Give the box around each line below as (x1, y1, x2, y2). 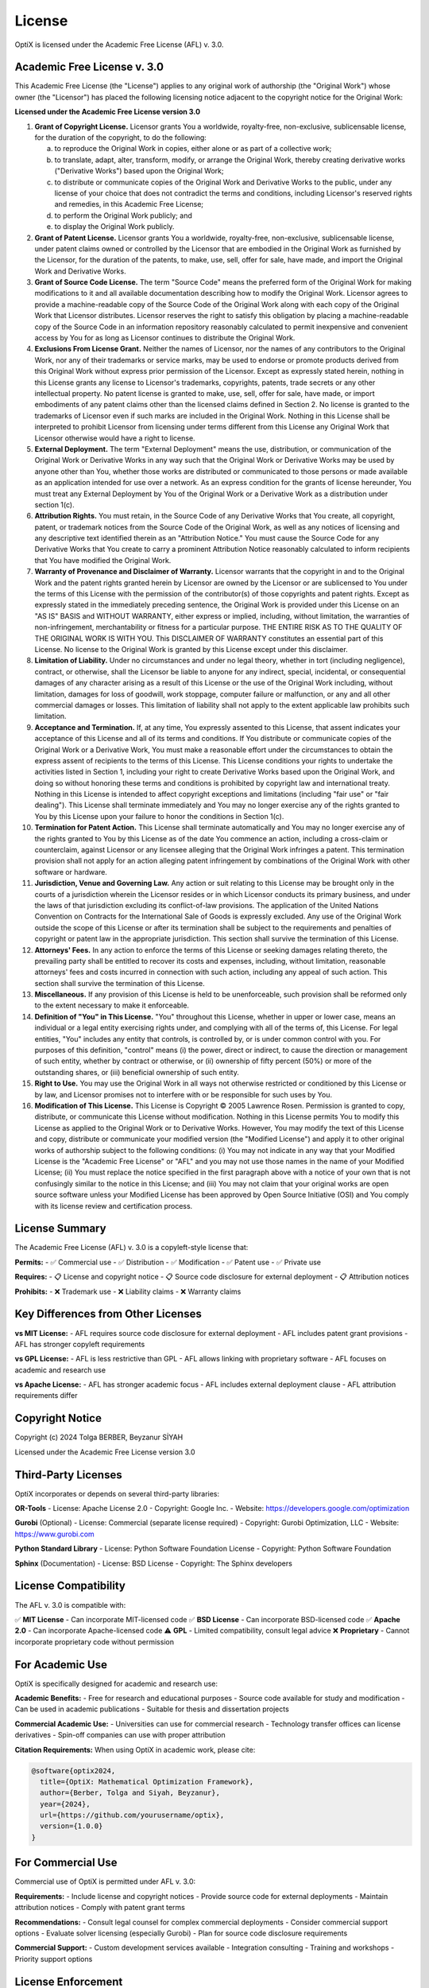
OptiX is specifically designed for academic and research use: (14, 1679, 218, 1688)
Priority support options (14, 1954, 93, 1963)
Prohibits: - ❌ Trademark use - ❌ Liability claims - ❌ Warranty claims (14, 1287, 242, 1296)
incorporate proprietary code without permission (14, 1637, 175, 1646)
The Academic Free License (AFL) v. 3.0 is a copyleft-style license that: (14, 1243, 249, 1252)
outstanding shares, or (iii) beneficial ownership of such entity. (34, 1067, 240, 1077)
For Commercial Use (14, 1856, 118, 1870)
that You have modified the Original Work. (34, 555, 172, 565)
